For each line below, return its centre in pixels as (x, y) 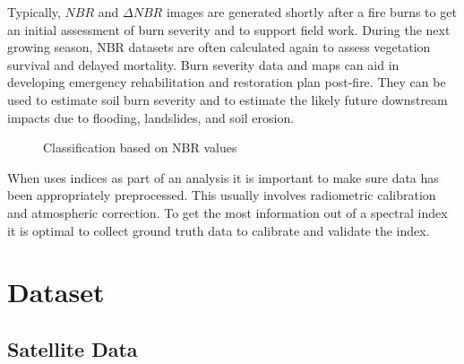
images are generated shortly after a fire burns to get (311, 12)
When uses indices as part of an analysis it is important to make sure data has (223, 177)
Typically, (34, 12)
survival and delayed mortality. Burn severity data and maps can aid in (203, 64)
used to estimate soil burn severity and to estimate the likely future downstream (228, 99)
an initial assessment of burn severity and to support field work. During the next (229, 29)
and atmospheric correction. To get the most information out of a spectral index (228, 212)
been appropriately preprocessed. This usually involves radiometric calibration (222, 195)
